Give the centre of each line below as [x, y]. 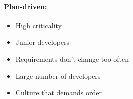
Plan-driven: [26, 6]
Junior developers [43, 42]
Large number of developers [58, 75]
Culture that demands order [59, 92]
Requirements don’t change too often [72, 58]
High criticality [39, 25]
